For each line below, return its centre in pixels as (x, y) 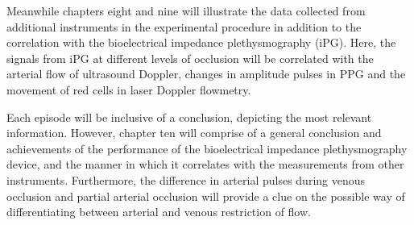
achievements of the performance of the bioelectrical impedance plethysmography (207, 148)
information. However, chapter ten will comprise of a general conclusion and (194, 133)
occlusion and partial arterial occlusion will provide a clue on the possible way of (206, 196)
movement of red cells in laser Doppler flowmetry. (129, 89)
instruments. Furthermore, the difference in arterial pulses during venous (186, 179)
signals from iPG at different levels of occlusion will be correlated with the (190, 58)
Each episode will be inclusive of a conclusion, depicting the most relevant (189, 117)
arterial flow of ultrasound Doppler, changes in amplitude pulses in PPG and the (206, 74)
